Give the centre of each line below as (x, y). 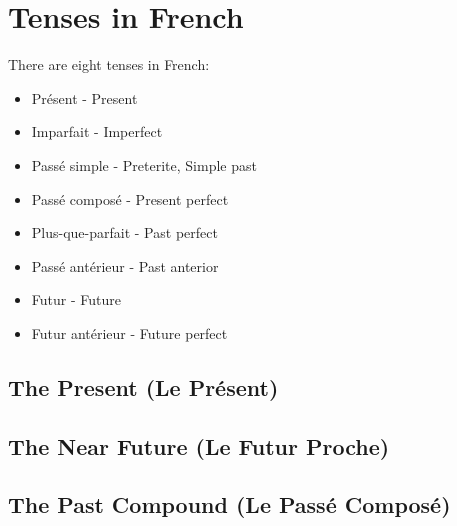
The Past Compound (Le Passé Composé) (229, 504)
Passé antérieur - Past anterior (125, 265)
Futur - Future (76, 299)
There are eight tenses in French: (109, 64)
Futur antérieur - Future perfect (129, 332)
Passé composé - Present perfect (130, 198)
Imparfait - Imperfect (97, 131)
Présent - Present (84, 97)
